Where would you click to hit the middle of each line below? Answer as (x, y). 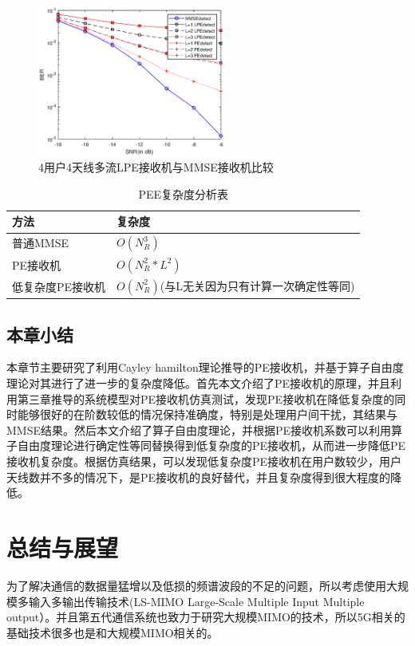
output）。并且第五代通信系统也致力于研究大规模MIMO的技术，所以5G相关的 (206, 617)
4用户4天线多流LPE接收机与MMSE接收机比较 (156, 167)
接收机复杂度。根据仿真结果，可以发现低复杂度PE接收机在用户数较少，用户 (204, 461)
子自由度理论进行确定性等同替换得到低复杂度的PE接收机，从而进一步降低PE (206, 445)
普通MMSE (40, 243)
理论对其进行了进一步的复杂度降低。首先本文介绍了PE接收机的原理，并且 (199, 383)
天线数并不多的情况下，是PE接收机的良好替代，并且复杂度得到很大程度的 (199, 477)
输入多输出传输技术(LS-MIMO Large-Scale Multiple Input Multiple (196, 601)
